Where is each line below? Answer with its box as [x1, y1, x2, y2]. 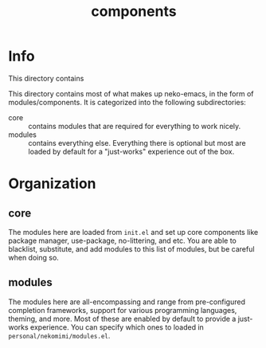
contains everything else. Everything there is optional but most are [28, 138, 246, 147]
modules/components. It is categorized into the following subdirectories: [8, 97, 247, 107]
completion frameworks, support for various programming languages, [8, 305, 237, 315]
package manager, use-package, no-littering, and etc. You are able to [8, 236, 237, 245]
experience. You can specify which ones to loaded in [30, 322, 205, 332]
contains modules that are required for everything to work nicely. [28, 121, 241, 131]
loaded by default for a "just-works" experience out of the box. [28, 147, 235, 156]
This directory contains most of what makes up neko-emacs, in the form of [8, 88, 254, 98]
